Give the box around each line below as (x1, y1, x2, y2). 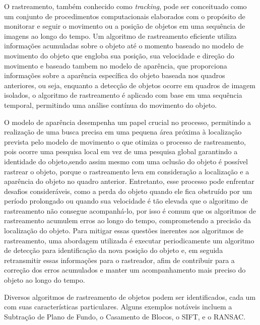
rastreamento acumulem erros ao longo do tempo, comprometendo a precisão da (4, 215, 251, 226)
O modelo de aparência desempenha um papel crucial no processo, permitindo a (4, 116, 251, 127)
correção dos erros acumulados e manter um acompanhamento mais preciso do (4, 265, 246, 275)
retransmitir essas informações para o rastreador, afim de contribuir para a (4, 254, 235, 265)
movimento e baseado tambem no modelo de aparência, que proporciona (4, 60, 227, 71)
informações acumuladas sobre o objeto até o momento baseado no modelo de (4, 40, 244, 51)
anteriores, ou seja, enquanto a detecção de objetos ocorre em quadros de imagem (4, 80, 255, 90)
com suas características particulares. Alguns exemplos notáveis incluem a (4, 301, 232, 312)
